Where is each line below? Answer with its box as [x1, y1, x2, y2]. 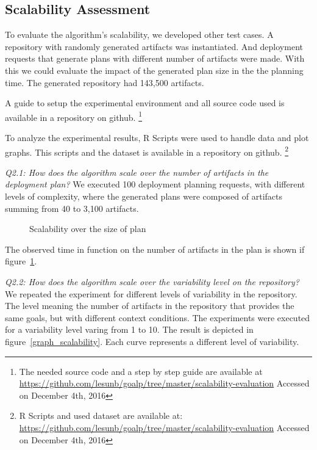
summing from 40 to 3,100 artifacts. [5, 201, 139, 214]
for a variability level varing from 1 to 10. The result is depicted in [5, 323, 254, 336]
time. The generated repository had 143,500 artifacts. [5, 76, 204, 89]
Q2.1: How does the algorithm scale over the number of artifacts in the [5, 165, 269, 178]
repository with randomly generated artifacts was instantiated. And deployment [5, 40, 303, 53]
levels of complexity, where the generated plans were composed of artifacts [5, 190, 283, 203]
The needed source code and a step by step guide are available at [19, 365, 263, 377]
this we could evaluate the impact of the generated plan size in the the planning [5, 64, 304, 76]
